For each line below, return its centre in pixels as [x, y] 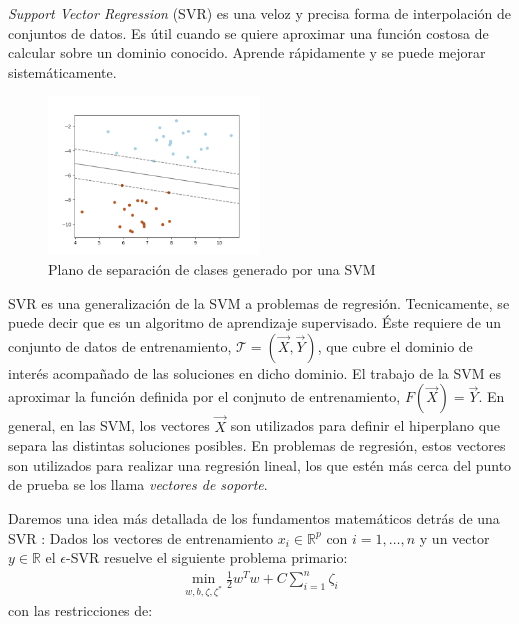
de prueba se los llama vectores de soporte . [138, 484]
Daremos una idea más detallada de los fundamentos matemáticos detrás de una [254, 517]
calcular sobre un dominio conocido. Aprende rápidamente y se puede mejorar [247, 52]
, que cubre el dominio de [395, 345]
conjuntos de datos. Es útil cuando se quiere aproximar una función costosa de [248, 32]
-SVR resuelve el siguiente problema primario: [207, 557]
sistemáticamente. [62, 71]
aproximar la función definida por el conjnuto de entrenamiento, [204, 396]
